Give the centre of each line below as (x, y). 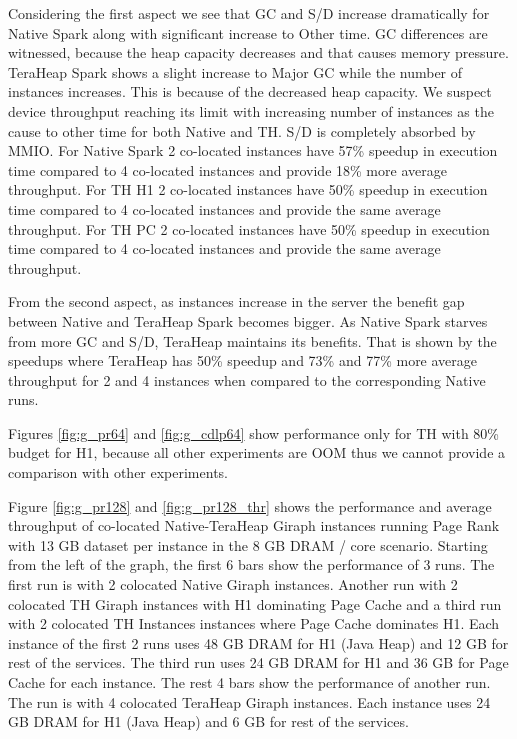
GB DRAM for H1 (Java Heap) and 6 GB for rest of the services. (208, 721)
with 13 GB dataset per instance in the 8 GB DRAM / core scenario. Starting (248, 544)
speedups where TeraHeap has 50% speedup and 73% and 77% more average (243, 360)
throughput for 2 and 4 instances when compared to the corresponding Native (247, 379)
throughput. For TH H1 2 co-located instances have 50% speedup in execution (248, 189)
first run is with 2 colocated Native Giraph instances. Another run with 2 (233, 584)
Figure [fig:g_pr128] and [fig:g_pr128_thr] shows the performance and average (250, 505)
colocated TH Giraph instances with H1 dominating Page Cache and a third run (255, 603)
